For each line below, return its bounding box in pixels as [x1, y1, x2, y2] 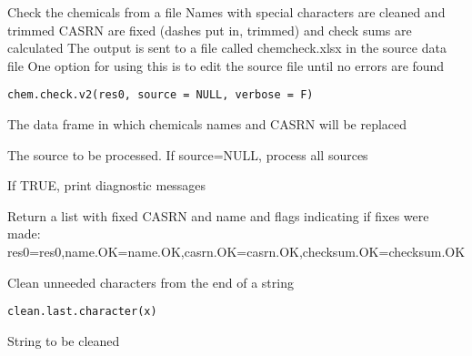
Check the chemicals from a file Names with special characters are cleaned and [7, 3, 446, 21]
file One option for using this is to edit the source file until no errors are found [7, 56, 445, 75]
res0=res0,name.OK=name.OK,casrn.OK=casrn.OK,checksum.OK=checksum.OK [7, 242, 466, 260]
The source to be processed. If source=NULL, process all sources [7, 145, 368, 164]
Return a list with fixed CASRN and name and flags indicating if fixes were [7, 206, 429, 225]
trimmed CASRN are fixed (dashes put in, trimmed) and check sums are [7, 20, 412, 39]
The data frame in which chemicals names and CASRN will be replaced [7, 115, 407, 134]
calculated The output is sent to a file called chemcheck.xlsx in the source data [7, 38, 447, 57]
